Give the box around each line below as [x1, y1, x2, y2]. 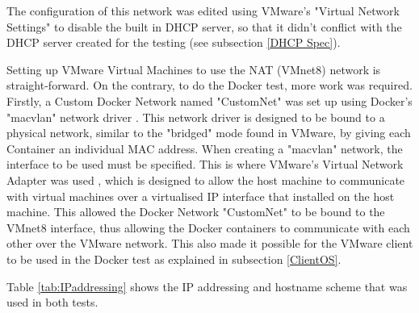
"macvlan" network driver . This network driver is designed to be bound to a [6, 108, 385, 125]
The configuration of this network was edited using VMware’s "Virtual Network [6, 2, 400, 19]
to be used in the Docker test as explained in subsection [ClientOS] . [6, 250, 341, 267]
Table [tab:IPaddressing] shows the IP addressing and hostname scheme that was [6, 278, 408, 294]
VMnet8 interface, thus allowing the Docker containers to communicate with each [6, 219, 410, 236]
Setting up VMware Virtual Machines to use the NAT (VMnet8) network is [6, 61, 381, 77]
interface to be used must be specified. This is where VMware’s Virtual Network [6, 156, 404, 173]
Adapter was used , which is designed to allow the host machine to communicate [6, 171, 405, 188]
